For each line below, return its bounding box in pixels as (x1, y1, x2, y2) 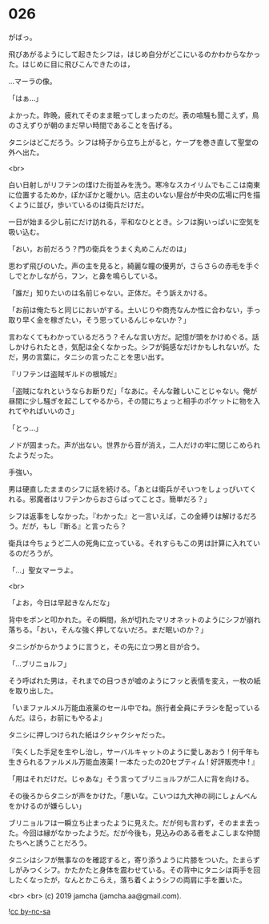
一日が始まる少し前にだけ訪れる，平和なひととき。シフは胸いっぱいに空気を (8, 217, 260, 227)
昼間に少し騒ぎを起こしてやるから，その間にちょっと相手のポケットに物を (8, 396, 254, 405)
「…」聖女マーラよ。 (8, 565, 78, 575)
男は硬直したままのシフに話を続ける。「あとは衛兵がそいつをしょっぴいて (8, 484, 250, 493)
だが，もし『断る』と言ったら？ (22, 521, 127, 531)
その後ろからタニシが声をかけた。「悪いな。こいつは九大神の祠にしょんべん (8, 790, 258, 801)
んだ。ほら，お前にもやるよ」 (8, 713, 106, 722)
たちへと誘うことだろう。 (8, 838, 92, 847)
